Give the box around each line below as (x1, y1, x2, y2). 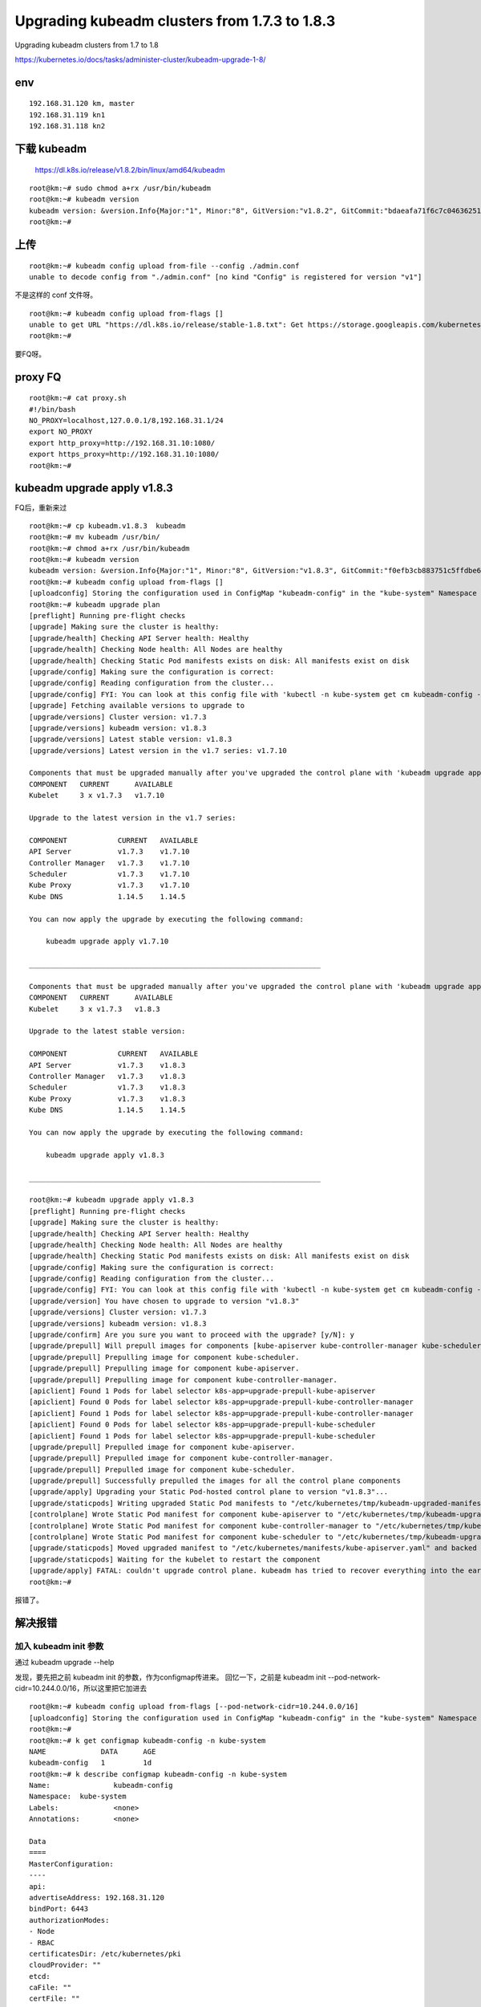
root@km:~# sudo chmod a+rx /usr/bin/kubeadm (29, 183, 212, 193)
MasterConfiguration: (29, 1859, 114, 1868)
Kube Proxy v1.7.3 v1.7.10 (29, 881, 190, 890)
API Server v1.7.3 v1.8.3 (29, 1060, 186, 1069)
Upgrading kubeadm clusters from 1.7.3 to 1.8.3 (14, 12, 336, 30)
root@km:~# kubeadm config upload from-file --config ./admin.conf (29, 261, 300, 271)
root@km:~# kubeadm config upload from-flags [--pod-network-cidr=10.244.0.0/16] (29, 1702, 359, 1712)
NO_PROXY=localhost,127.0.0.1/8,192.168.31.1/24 (29, 416, 224, 425)
